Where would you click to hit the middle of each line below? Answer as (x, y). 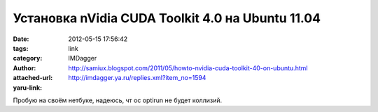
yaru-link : (27, 88)
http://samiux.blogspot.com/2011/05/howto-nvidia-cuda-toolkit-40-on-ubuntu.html (188, 68)
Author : (24, 68)
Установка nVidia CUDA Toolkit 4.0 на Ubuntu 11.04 (167, 18)
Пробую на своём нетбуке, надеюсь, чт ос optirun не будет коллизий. (118, 100)
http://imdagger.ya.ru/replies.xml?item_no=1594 (137, 78)
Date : (21, 39)
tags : (21, 48)
